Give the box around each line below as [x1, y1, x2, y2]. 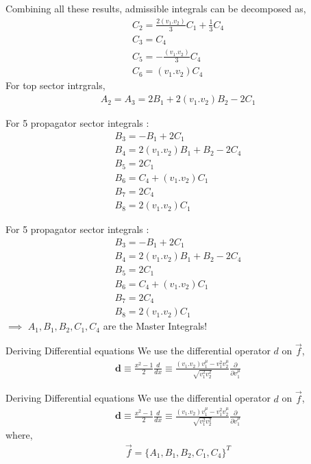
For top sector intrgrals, [5, 78, 105, 93]
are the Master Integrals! [103, 319, 208, 333]
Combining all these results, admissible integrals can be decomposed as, [5, 1, 306, 15]
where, [5, 427, 33, 441]
